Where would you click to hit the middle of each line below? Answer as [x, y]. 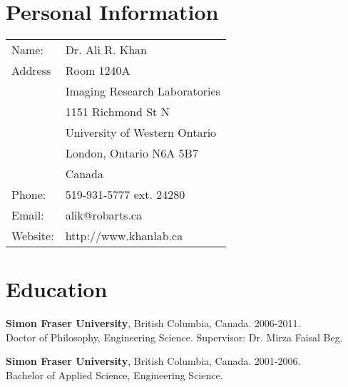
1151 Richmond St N [117, 112]
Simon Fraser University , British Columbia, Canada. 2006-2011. [153, 323]
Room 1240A [98, 71]
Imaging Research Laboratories [143, 91]
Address [31, 71]
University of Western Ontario [141, 133]
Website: [33, 236]
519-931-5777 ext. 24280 [125, 195]
